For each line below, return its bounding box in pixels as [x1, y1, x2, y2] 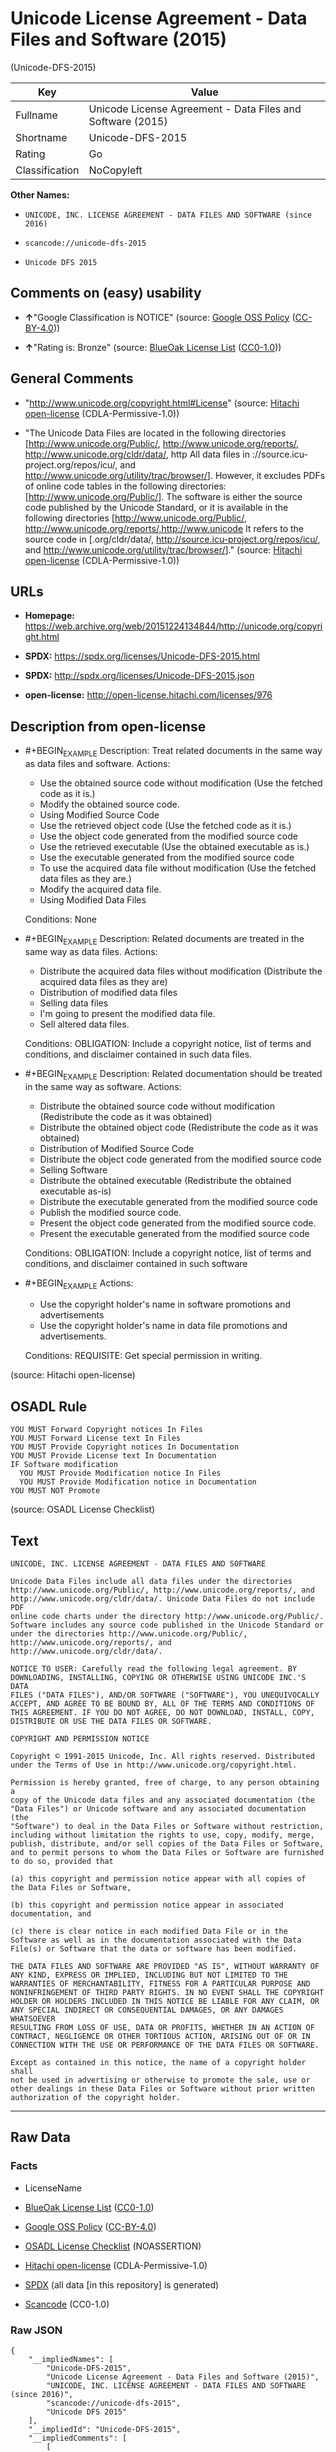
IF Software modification [10, 1460, 118, 1470]
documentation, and [10, 1909, 92, 1919]
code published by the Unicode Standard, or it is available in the [24, 501, 289, 513]
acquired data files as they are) [39, 975, 168, 987]
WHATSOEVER [10, 2014, 56, 2024]
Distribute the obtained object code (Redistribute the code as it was [39, 1121, 319, 1133]
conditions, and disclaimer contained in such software [24, 1257, 248, 1269]
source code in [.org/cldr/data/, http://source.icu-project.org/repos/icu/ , [24, 533, 321, 545]
